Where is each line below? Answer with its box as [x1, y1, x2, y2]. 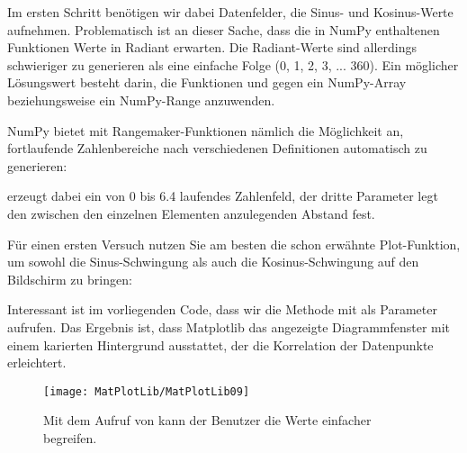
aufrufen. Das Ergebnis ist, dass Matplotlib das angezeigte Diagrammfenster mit [7, 317, 451, 336]
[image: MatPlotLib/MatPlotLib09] [43, 385, 250, 398]
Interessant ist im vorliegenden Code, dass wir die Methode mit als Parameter [7, 300, 437, 319]
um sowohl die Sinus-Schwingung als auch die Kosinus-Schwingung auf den [7, 252, 419, 271]
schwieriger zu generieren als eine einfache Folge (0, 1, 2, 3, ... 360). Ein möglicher [7, 55, 459, 74]
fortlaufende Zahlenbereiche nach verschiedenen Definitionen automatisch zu [7, 139, 427, 158]
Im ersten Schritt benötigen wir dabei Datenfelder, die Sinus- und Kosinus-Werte [7, 3, 454, 21]
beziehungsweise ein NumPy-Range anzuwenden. [7, 90, 275, 109]
